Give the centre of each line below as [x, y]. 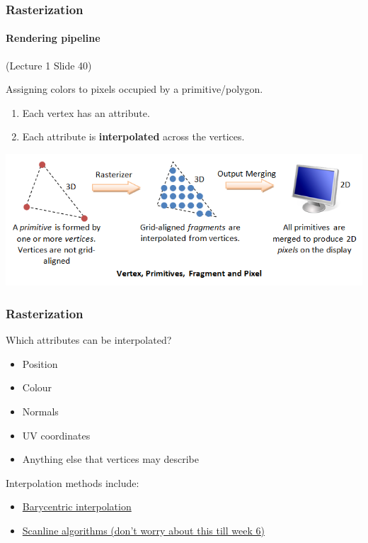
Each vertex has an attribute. [86, 112]
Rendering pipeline [53, 38]
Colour [37, 387]
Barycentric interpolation [77, 506]
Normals [40, 412]
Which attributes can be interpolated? [89, 340]
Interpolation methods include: [73, 482]
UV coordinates [56, 435]
